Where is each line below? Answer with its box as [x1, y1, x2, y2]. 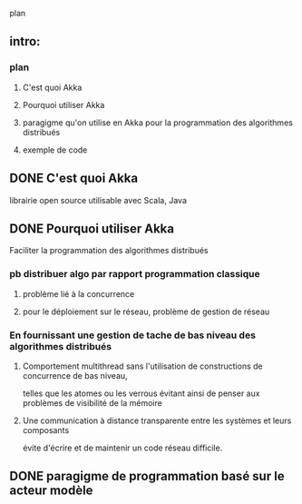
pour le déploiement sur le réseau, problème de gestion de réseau [22, 306, 270, 317]
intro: [9, 34, 41, 49]
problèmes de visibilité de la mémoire [22, 397, 163, 408]
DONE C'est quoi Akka [9, 171, 139, 186]
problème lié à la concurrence [22, 288, 135, 299]
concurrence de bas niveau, [22, 370, 129, 380]
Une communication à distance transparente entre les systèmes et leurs [22, 415, 292, 426]
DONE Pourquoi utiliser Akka [9, 221, 175, 236]
